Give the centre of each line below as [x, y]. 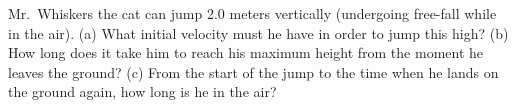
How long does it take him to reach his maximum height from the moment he [246, 52]
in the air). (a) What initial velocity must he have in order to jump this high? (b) [258, 32]
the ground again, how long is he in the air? [142, 91]
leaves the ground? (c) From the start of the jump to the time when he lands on [253, 71]
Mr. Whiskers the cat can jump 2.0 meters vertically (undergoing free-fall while [252, 13]
